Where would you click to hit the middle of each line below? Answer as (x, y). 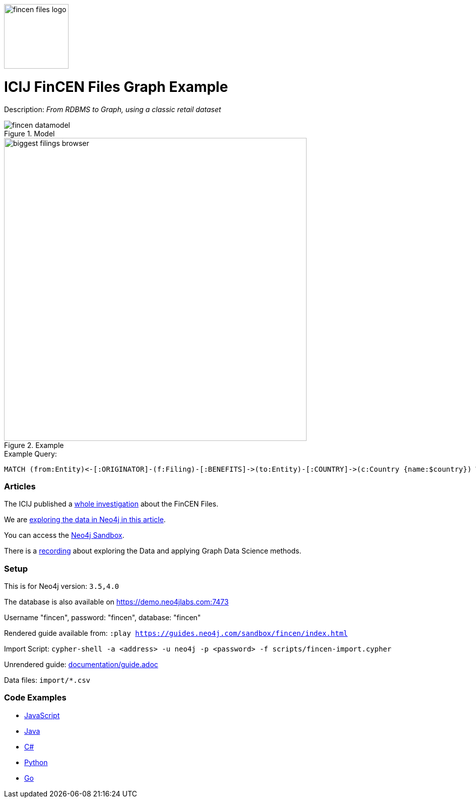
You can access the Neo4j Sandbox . (64, 535)
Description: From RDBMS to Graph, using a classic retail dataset (113, 109)
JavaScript (42, 715)
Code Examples (35, 698)
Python (36, 762)
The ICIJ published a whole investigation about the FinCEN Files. (111, 504)
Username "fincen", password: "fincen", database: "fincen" (103, 617)
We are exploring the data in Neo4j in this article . (85, 520)
